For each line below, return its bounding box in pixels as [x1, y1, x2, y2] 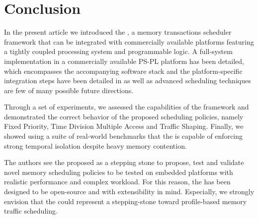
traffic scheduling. [4, 206, 58, 216]
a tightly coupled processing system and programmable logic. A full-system [4, 46, 233, 56]
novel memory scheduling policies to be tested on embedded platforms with [4, 166, 233, 177]
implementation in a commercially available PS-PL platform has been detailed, [4, 55, 244, 66]
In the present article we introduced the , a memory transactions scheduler [4, 27, 232, 37]
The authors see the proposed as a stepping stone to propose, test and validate [4, 157, 244, 167]
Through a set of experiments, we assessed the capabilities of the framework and [4, 102, 249, 112]
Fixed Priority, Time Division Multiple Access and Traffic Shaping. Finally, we [4, 121, 244, 131]
